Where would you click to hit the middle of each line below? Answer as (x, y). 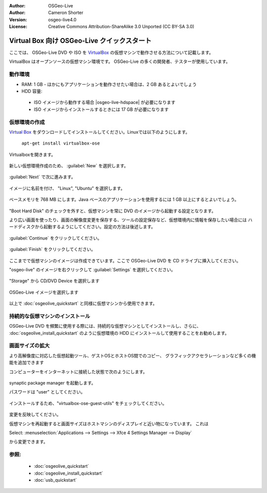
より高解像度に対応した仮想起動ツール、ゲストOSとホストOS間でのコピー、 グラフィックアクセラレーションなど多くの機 (133, 355)
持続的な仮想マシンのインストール (50, 316)
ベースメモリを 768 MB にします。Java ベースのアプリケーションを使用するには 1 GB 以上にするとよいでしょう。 (124, 199)
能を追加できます (26, 363)
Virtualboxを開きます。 (32, 154)
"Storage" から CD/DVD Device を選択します (54, 281)
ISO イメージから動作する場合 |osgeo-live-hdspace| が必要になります (105, 102)
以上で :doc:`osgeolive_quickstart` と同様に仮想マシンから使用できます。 (83, 303)
